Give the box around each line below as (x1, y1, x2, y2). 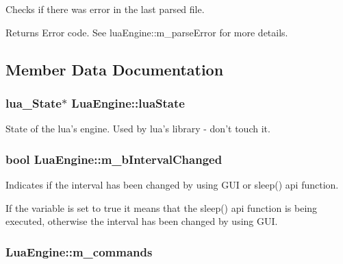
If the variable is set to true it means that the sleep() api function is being (5, 200, 318, 215)
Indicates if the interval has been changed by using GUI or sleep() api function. (5, 178, 339, 191)
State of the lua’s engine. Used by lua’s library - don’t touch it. (5, 121, 270, 136)
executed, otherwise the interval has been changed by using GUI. (5, 214, 278, 228)
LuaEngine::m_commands (5, 243, 153, 260)
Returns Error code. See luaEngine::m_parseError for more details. (5, 25, 288, 39)
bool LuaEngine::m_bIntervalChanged (5, 150, 223, 167)
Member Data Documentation (5, 58, 224, 80)
